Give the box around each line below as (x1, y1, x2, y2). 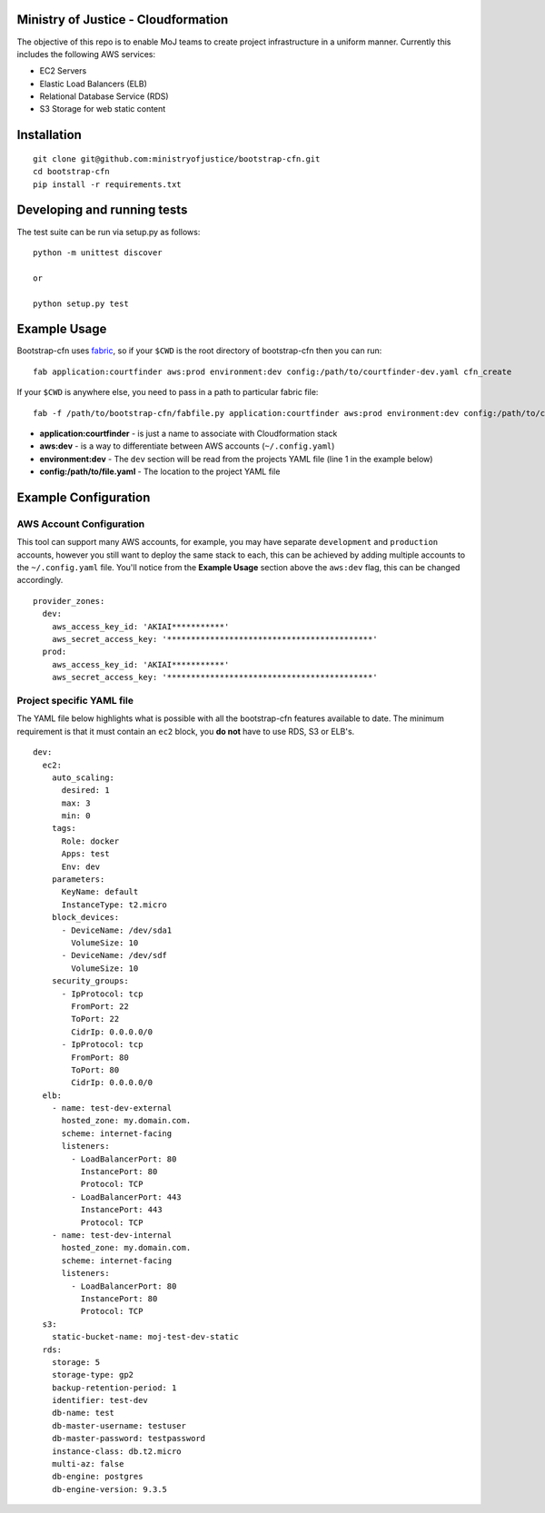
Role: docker (61, 836, 120, 846)
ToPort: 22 (71, 1014, 120, 1024)
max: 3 (61, 797, 91, 808)
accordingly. (16, 575, 64, 586)
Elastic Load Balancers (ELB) (39, 78, 147, 89)
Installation (16, 127, 82, 143)
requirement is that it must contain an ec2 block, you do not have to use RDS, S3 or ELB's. (16, 726, 355, 737)
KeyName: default (61, 886, 139, 897)
